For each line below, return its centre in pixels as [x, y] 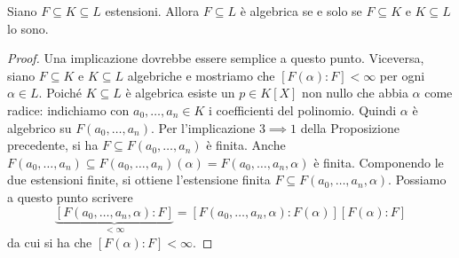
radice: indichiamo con [68, 109]
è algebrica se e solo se [301, 11]
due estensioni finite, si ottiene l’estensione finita [139, 180]
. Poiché [60, 93]
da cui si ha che [50, 242]
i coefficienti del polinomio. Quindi [303, 109]
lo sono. [28, 28]
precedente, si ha [53, 145]
